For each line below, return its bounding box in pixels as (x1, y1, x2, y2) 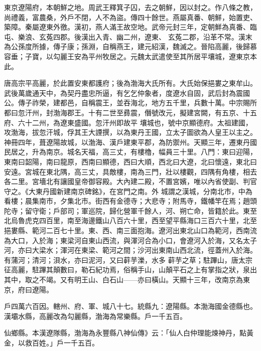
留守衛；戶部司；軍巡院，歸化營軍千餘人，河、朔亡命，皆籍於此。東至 (25, 205, 257, 216)
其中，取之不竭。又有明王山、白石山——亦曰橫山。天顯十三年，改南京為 (4, 274, 243, 285)
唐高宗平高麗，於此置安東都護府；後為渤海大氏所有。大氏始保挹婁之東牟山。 (4, 78, 257, 88)
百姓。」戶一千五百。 (32, 337, 99, 347)
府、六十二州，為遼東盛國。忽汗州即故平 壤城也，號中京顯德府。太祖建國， (4, 117, 252, 127)
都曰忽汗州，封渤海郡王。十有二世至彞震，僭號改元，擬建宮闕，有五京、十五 (4, 107, 257, 117)
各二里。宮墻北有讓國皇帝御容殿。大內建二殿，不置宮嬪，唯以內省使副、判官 (4, 176, 257, 187)
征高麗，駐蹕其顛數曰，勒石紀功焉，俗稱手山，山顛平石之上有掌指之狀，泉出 (4, 264, 257, 275)
